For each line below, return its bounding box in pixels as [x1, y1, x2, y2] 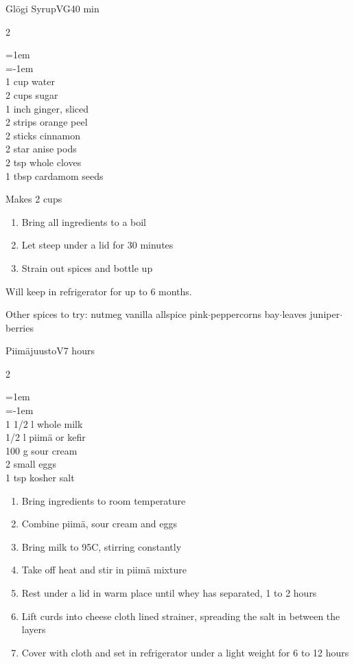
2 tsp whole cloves [5, 154, 82, 169]
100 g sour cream [5, 443, 78, 457]
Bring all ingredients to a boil [21, 214, 146, 229]
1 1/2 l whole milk [5, 416, 83, 431]
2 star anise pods [5, 141, 77, 156]
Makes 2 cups [5, 192, 62, 206]
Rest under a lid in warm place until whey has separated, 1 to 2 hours [21, 586, 317, 599]
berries [5, 320, 34, 334]
